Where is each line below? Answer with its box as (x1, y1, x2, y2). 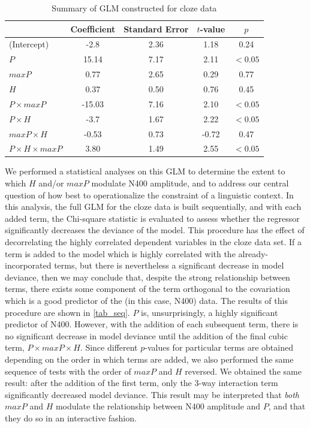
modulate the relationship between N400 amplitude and (55, 400, 261, 412)
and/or (38, 177, 64, 189)
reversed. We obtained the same (185, 364, 302, 377)
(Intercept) (9, 38, 49, 50)
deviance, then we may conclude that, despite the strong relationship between (5, 270, 290, 283)
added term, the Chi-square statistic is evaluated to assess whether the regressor (5, 212, 300, 224)
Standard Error (124, 22, 189, 35)
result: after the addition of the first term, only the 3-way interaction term (5, 376, 278, 389)
